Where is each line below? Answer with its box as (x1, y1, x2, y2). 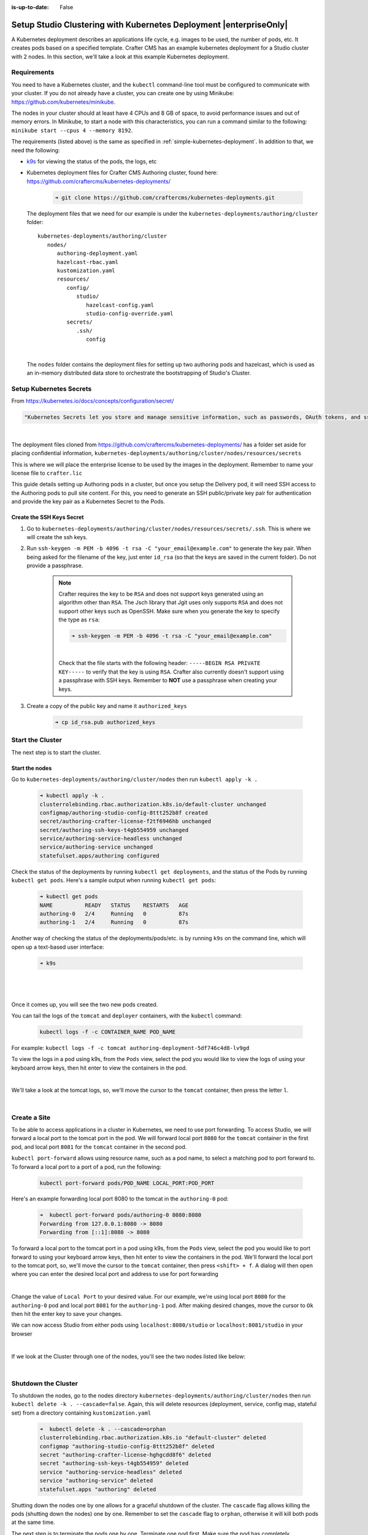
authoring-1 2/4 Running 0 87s (39, 919, 189, 926)
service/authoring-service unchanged (39, 844, 153, 850)
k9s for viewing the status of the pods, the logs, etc (26, 157, 157, 165)
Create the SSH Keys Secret (11, 513, 84, 521)
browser (11, 1330, 33, 1337)
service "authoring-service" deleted (39, 1477, 153, 1484)
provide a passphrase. (26, 562, 83, 569)
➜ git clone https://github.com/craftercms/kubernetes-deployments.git (55, 194, 275, 201)
